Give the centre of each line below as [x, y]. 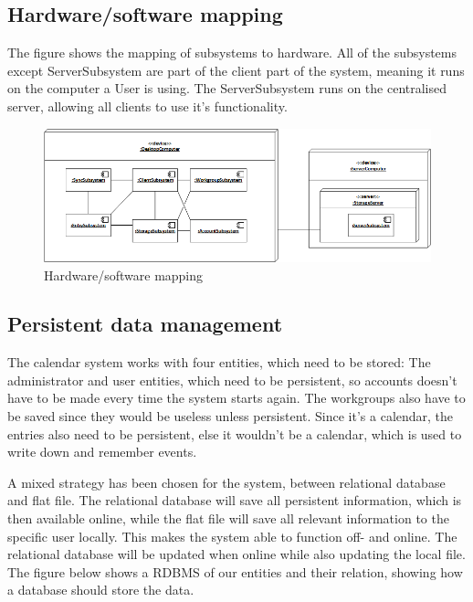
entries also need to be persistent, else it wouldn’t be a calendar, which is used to [235, 433]
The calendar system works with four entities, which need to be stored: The [219, 362]
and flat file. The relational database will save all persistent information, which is [235, 500]
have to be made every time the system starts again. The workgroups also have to [236, 398]
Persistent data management [145, 324]
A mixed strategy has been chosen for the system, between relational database [226, 482]
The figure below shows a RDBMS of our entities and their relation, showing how [235, 571]
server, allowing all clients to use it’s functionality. [147, 106]
